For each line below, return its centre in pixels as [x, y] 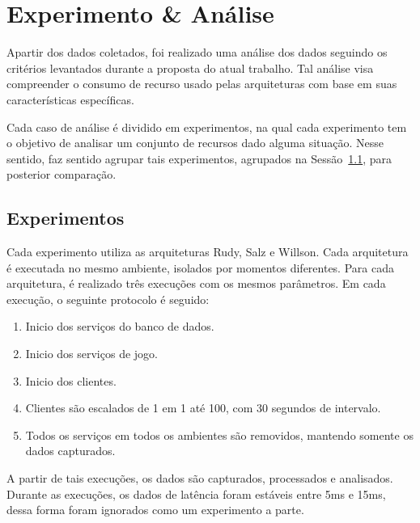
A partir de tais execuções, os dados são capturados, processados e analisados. [200, 478]
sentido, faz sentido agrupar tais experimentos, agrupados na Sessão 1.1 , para [199, 158]
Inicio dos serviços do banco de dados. [120, 326]
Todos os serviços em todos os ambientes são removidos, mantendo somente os [219, 434]
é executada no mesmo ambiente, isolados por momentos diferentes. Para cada [200, 267]
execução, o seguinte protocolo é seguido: [108, 299]
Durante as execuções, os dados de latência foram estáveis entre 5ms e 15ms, [196, 493]
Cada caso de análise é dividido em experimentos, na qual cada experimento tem [207, 127]
